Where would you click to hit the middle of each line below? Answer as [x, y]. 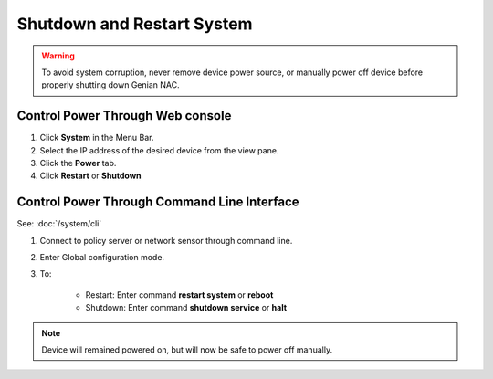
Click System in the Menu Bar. [97, 138]
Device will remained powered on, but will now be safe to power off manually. [187, 350]
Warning [58, 56]
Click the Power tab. [78, 163]
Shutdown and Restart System [135, 24]
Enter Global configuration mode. [102, 258]
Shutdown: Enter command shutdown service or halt [186, 308]
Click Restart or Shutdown [90, 176]
